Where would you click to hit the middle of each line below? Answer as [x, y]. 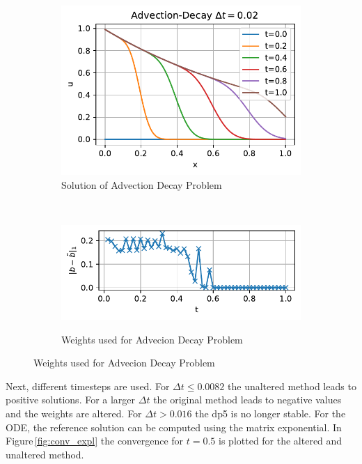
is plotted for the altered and [281, 441]
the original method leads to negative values [247, 400]
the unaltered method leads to [292, 386]
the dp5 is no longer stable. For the [270, 413]
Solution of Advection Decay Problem [142, 184]
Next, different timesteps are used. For [88, 386]
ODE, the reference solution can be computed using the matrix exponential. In [174, 427]
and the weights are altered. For [74, 413]
